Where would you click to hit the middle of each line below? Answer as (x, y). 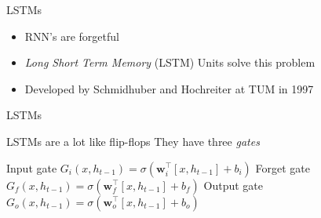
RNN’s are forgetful (72, 36)
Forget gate (283, 167)
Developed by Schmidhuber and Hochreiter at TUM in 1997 (169, 88)
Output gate (233, 185)
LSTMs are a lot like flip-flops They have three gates (133, 141)
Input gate (32, 167)
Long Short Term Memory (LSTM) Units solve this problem (170, 62)
